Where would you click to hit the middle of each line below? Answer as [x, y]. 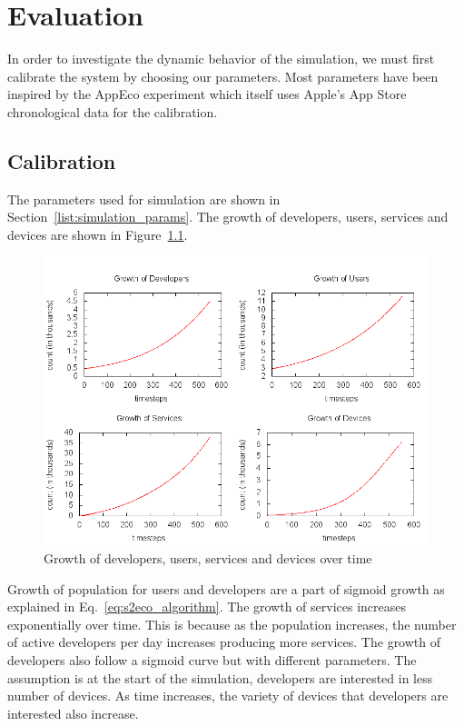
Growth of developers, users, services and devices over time [208, 558]
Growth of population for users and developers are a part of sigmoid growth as [226, 588]
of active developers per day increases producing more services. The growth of [224, 642]
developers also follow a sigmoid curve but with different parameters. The [212, 660]
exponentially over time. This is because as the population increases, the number [232, 624]
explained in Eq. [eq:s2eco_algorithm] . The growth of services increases [207, 607]
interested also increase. [73, 713]
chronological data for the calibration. [113, 111]
